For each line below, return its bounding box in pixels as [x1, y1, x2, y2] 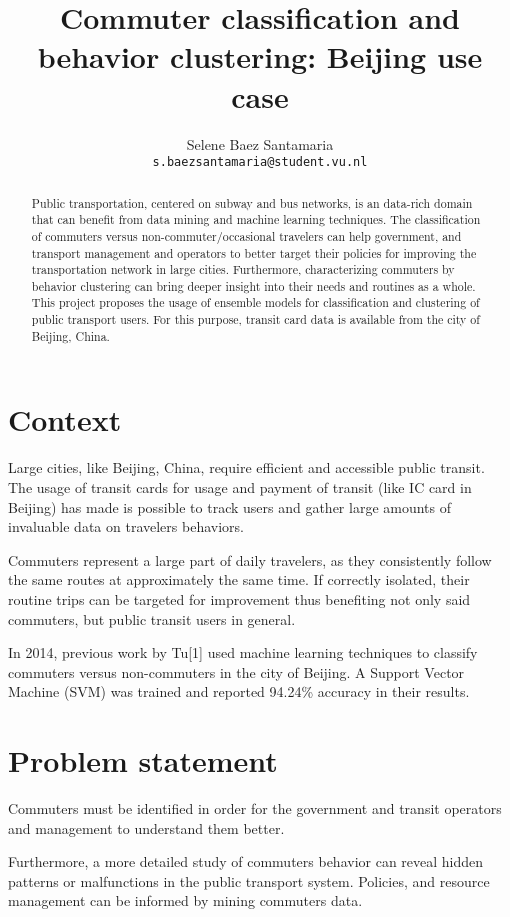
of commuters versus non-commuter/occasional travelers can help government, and [31, 227, 462, 244]
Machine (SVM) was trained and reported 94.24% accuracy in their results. [8, 681, 470, 702]
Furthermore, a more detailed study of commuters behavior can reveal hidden [8, 851, 484, 872]
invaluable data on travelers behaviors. [8, 516, 244, 537]
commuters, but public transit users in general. [8, 608, 296, 629]
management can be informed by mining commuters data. [8, 890, 363, 911]
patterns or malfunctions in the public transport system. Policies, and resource [8, 870, 490, 891]
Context [8, 399, 122, 440]
